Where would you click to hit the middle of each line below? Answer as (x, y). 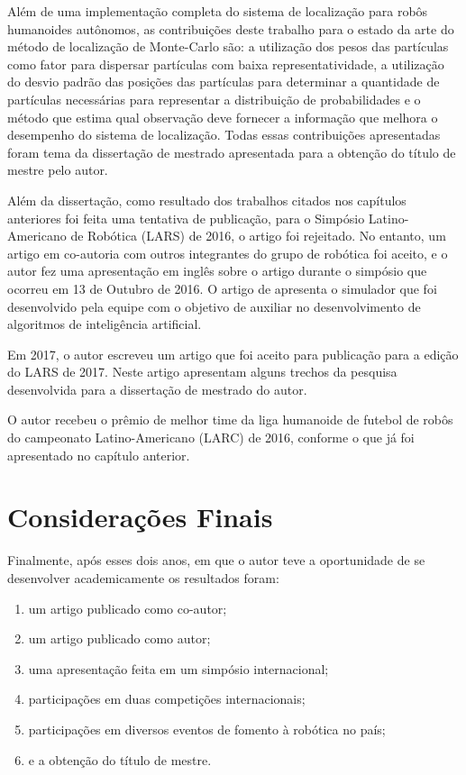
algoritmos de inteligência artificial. (105, 324)
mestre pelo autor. (58, 170)
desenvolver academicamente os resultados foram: (143, 577)
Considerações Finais (140, 517)
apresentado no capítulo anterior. (99, 455)
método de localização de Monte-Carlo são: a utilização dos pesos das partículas (228, 46)
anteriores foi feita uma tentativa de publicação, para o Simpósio (186, 218)
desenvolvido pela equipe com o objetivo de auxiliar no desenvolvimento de (214, 306)
